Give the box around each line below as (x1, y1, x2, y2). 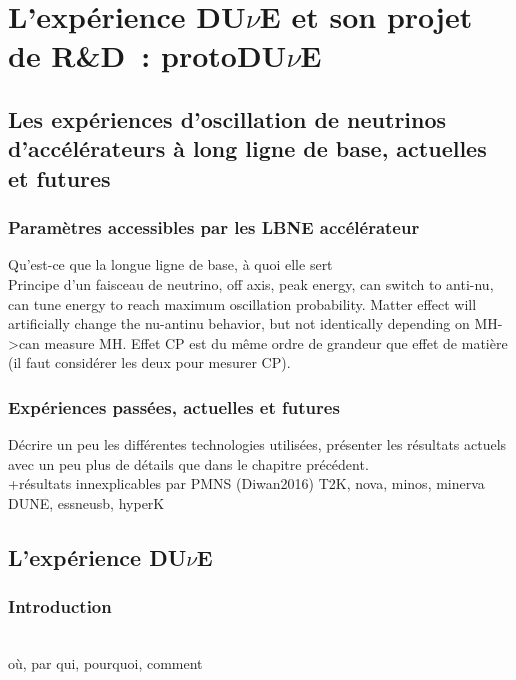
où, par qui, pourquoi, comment (8, 653, 203, 674)
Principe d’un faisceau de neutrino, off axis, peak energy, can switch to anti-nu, (8, 273, 494, 294)
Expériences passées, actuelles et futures (8, 394, 340, 419)
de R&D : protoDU (8, 35, 287, 76)
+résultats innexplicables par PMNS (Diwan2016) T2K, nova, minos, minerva (8, 473, 485, 494)
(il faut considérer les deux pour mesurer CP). (8, 352, 291, 373)
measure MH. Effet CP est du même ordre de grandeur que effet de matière (44, 332, 508, 353)
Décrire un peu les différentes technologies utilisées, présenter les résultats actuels (8, 434, 507, 455)
